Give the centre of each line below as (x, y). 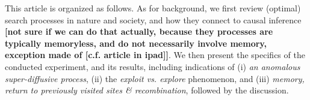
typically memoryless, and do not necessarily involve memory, (136, 43)
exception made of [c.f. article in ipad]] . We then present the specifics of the (155, 55)
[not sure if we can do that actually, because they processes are (139, 31)
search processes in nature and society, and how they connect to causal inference (153, 19)
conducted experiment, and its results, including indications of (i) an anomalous (153, 66)
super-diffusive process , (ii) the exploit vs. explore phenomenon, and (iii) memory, (155, 78)
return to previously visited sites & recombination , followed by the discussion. (147, 90)
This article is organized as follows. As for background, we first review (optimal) (153, 8)
